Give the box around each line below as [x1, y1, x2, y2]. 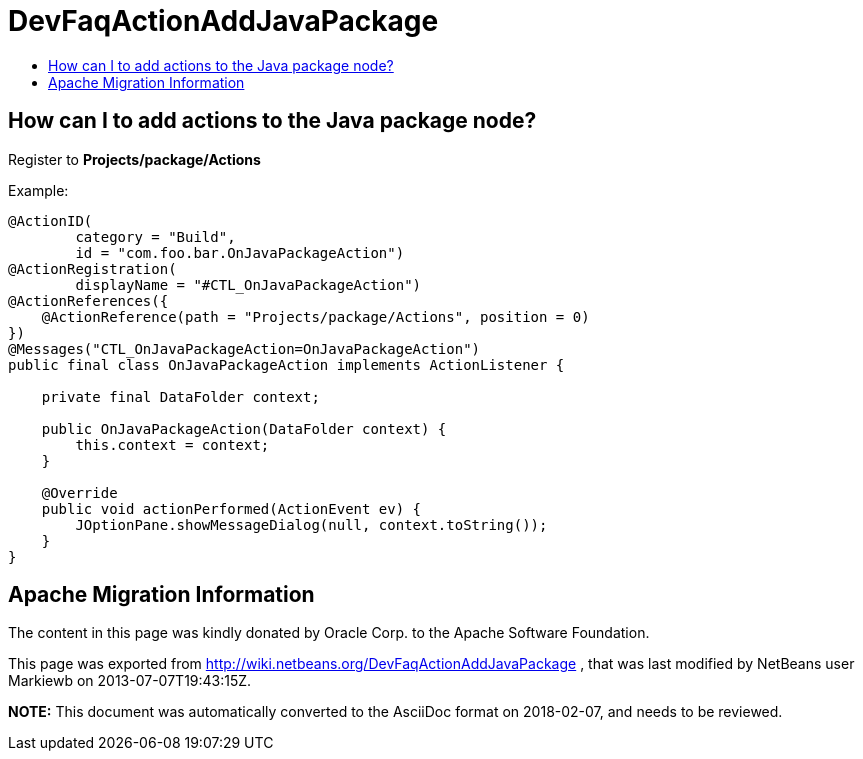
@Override [41, 484, 118, 501]
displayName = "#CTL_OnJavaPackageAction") [75, 276, 422, 293]
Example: [8, 181, 69, 199]
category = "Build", [75, 228, 236, 245]
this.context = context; [75, 436, 270, 453]
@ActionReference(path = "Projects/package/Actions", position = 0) [41, 308, 590, 325]
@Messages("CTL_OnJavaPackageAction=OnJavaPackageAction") [8, 340, 481, 357]
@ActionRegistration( [8, 260, 177, 277]
